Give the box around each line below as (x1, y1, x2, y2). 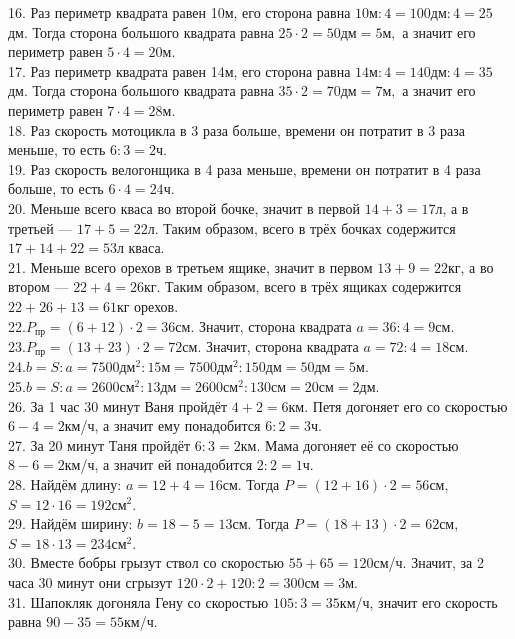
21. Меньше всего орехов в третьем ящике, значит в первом (8, 256, 373, 277)
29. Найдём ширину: (8, 513, 133, 534)
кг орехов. (116, 295, 179, 316)
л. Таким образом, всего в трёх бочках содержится (147, 217, 456, 238)
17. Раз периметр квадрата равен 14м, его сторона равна (8, 60, 351, 81)
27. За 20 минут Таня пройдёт (8, 434, 191, 455)
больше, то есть (8, 178, 104, 199)
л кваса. (116, 237, 165, 258)
